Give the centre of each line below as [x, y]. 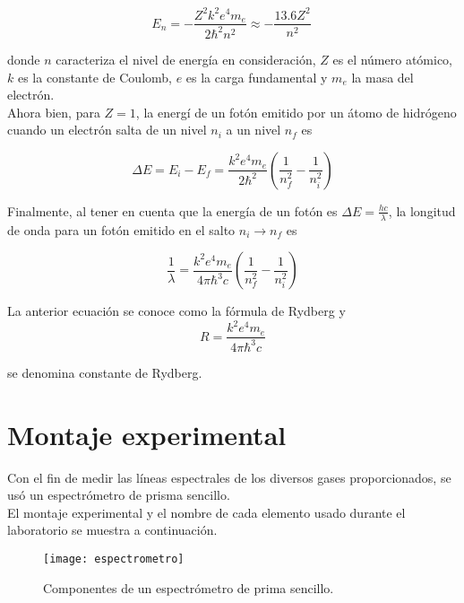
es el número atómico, [392, 59]
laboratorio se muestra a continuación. [112, 530]
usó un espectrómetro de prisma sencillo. [119, 495]
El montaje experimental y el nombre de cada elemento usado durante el [206, 512]
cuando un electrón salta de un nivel [107, 130]
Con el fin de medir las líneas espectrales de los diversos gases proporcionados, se [229, 477]
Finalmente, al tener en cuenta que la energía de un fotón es [172, 210]
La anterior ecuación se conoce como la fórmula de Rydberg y [176, 311]
